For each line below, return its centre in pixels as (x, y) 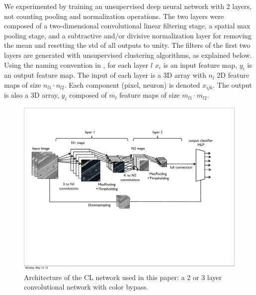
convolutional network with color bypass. (86, 287)
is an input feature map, (200, 65)
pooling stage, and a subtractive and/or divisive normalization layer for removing (128, 35)
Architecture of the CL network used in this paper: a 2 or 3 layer (123, 277)
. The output (232, 84)
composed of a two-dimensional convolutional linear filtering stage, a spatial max (127, 26)
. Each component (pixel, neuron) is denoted (132, 84)
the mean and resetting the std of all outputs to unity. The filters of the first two (127, 45)
